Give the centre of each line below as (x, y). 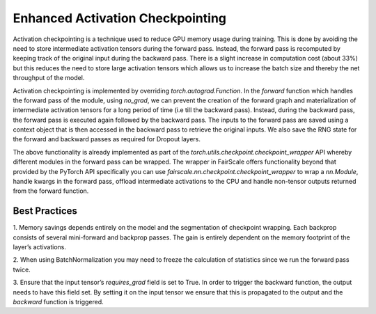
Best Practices (45, 211)
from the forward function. (51, 191)
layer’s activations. (39, 247)
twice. (22, 269)
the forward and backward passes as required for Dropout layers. (107, 139)
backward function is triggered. (58, 302)
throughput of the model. (49, 78)
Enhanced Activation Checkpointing (119, 18)
